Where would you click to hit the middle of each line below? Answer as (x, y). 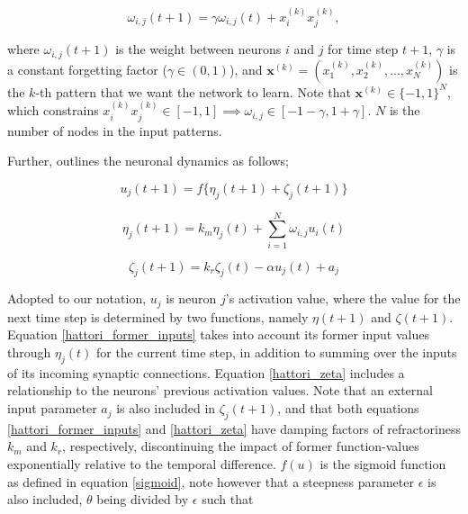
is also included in (166, 408)
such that (228, 499)
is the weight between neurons (198, 49)
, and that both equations (348, 408)
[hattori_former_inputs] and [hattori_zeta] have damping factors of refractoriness (234, 428)
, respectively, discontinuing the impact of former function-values (241, 446)
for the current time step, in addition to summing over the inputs (276, 352)
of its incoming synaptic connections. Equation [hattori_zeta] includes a (206, 372)
